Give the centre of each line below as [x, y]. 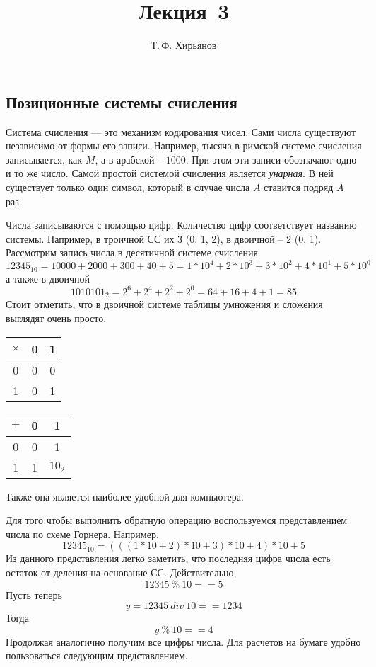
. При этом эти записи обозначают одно [271, 159]
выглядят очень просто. [56, 318]
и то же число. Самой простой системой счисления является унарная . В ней [170, 173]
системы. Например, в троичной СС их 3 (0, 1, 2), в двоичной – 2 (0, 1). [164, 238]
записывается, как [44, 159]
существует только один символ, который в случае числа [128, 187]
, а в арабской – [129, 159]
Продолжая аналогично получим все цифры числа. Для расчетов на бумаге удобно [183, 641]
